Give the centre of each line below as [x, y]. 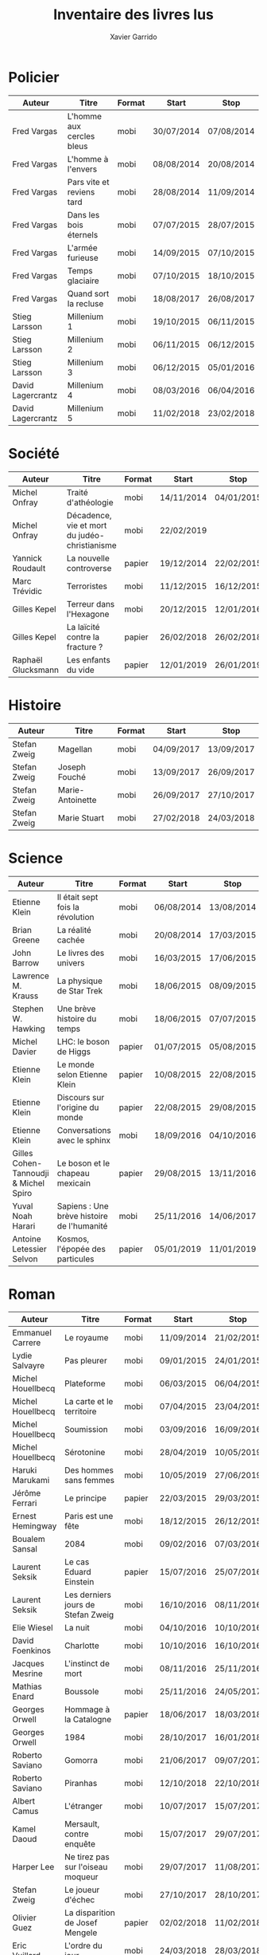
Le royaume [87, 1338]
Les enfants [89, 659]
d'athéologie [90, 502]
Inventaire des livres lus [133, 15]
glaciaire [83, 281]
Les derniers [88, 1595]
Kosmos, [73, 1239]
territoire [81, 1411]
